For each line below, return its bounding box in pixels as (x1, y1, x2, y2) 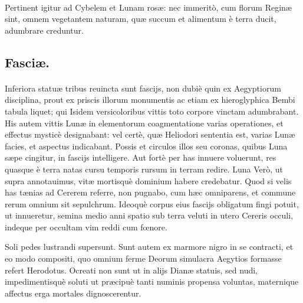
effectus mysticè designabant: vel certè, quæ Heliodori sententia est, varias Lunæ (5, 128, 295, 141)
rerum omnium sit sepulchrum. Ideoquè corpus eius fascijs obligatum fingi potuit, (5, 197, 299, 210)
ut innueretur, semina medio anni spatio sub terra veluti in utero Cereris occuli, (5, 209, 294, 221)
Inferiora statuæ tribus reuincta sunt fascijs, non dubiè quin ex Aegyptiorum (5, 82, 281, 94)
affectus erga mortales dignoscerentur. (5, 286, 141, 299)
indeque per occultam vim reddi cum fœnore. (5, 220, 167, 233)
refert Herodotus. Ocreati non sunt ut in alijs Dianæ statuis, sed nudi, (5, 263, 258, 276)
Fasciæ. (5, 53, 50, 71)
